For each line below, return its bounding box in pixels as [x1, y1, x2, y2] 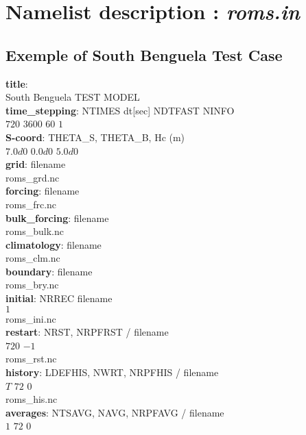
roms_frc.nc [5, 197, 57, 211]
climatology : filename [5, 237, 102, 251]
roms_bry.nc [5, 277, 59, 292]
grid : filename [5, 157, 66, 171]
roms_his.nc [5, 392, 58, 406]
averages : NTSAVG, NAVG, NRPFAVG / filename [5, 405, 224, 419]
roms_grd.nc [5, 170, 60, 184]
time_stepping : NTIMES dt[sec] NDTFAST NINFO [5, 103, 235, 117]
